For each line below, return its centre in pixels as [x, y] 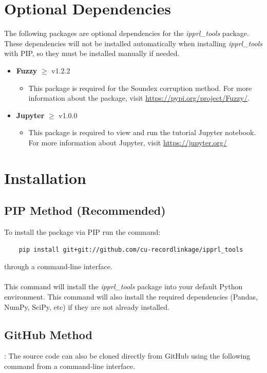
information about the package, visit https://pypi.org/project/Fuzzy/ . [139, 98]
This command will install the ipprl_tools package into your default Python [123, 286]
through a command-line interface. [58, 266]
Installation [45, 178]
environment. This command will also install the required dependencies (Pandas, [131, 297]
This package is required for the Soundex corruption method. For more [140, 88]
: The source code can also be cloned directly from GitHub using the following [127, 356]
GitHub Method [48, 334]
